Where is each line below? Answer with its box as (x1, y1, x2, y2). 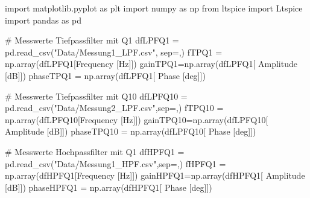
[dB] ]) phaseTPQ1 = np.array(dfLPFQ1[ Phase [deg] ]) (5, 69, 206, 81)
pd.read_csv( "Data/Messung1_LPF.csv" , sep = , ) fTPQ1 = (5, 45, 223, 58)
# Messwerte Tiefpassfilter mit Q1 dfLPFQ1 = (5, 34, 179, 46)
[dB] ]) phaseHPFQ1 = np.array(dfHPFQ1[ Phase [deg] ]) (5, 180, 212, 193)
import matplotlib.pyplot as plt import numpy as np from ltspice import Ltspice (5, 2, 303, 14)
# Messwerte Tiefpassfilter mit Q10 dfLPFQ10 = (5, 89, 188, 102)
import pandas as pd (5, 13, 82, 26)
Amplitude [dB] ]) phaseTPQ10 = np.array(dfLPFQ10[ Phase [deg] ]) (5, 125, 256, 138)
